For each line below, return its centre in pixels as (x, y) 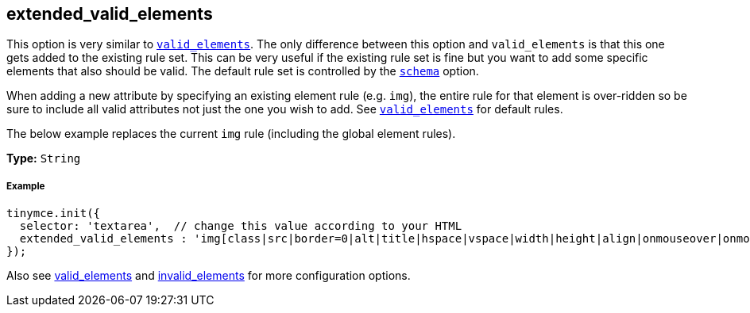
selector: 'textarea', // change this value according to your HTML (241, 226)
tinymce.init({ (54, 214)
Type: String (44, 158)
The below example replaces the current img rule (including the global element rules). (231, 134)
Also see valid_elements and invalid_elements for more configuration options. (209, 276)
